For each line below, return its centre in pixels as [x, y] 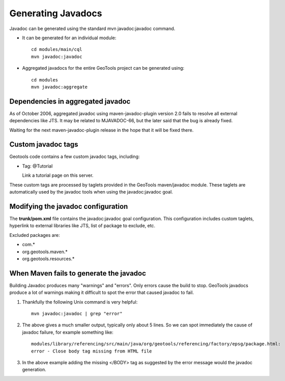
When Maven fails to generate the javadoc [78, 273]
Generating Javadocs [56, 13]
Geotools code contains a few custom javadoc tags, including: [75, 157]
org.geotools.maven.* [45, 252]
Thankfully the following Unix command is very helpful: [80, 302]
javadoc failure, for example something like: [68, 332]
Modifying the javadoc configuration [69, 206]
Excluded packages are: [35, 235]
